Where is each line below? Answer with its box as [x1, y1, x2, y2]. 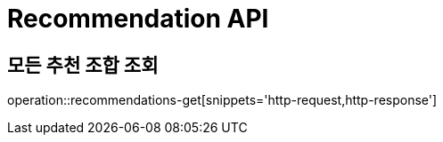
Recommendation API [7, 4, 269, 34]
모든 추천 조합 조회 [7, 53, 159, 76]
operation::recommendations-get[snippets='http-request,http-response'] [7, 92, 438, 108]
